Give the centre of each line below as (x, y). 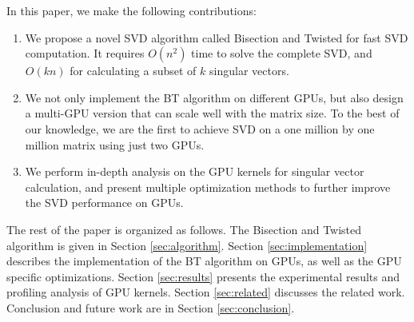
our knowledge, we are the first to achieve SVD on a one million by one (200, 128)
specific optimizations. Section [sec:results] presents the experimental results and (203, 276)
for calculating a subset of (133, 71)
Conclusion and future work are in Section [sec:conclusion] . (151, 307)
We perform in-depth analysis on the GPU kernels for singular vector (195, 171)
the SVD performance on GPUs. (104, 203)
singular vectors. (249, 71)
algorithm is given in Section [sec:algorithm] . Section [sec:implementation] (187, 245)
